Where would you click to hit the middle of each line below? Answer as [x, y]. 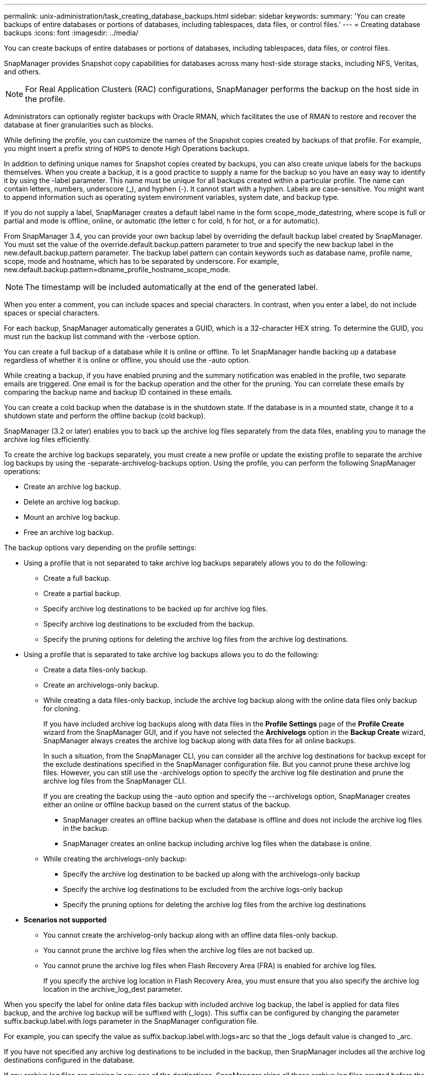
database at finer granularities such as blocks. [79, 125]
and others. [22, 72]
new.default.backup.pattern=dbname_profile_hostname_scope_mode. [117, 269]
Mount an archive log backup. [72, 517]
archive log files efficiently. [47, 439]
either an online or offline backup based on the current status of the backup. [167, 805]
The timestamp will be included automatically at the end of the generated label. [172, 287]
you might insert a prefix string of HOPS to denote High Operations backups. [127, 148]
